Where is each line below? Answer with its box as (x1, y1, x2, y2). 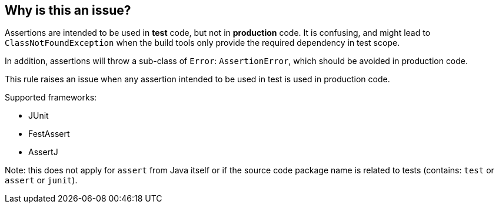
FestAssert (28, 129, 70, 139)
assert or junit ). (5, 175, 78, 186)
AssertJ (28, 147, 58, 157)
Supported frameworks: (5, 92, 97, 103)
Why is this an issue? (5, 3, 131, 18)
